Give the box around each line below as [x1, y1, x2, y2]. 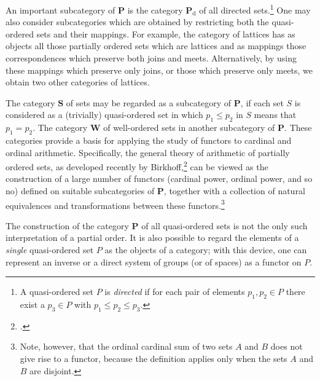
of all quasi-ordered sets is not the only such [141, 219, 308, 232]
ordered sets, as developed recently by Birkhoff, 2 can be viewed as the [6, 159, 268, 173]
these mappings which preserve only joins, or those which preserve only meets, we [6, 63, 313, 76]
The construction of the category [6, 219, 129, 232]
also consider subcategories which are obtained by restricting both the [6, 15, 269, 28]
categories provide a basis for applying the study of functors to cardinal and [6, 134, 292, 146]
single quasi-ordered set [6, 243, 94, 256]
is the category [127, 3, 183, 16]
